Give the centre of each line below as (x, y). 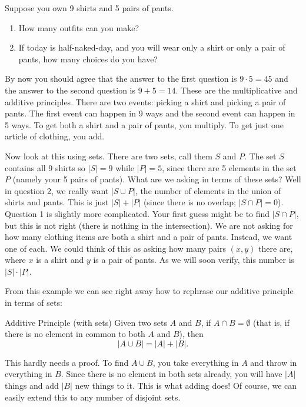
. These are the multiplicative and (237, 90)
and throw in (274, 362)
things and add (32, 386)
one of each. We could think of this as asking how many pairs (116, 248)
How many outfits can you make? (79, 27)
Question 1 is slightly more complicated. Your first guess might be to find (137, 213)
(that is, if (272, 322)
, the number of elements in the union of (208, 190)
